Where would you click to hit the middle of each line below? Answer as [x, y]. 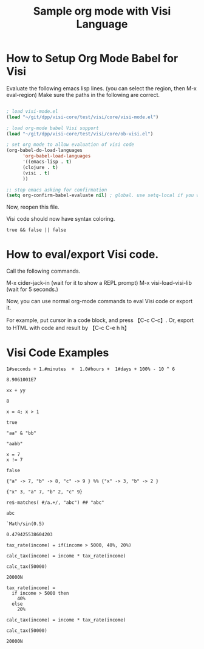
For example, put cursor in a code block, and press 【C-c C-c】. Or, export [100, 320]
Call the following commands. [43, 271]
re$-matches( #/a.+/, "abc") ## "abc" [55, 503]
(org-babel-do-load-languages [45, 151]
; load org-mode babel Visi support [53, 128]
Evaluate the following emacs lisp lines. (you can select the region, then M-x [102, 88]
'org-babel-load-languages [56, 156]
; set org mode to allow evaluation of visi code [70, 145]
